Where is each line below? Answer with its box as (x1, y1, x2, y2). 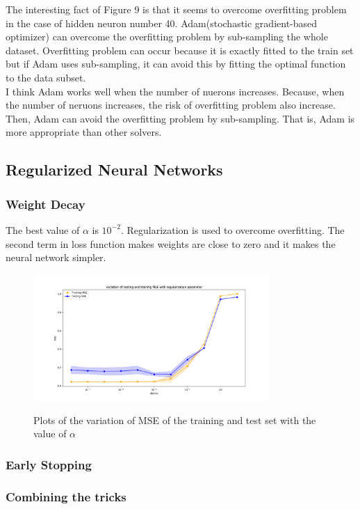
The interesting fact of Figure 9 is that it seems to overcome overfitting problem (6, 2, 347, 16)
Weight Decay (6, 195, 85, 212)
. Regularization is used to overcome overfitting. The (120, 222, 345, 237)
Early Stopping (6, 455, 92, 473)
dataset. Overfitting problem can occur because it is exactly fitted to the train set (6, 42, 354, 57)
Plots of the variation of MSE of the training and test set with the (33, 412, 316, 427)
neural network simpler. (6, 250, 106, 265)
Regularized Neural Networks (6, 159, 223, 180)
